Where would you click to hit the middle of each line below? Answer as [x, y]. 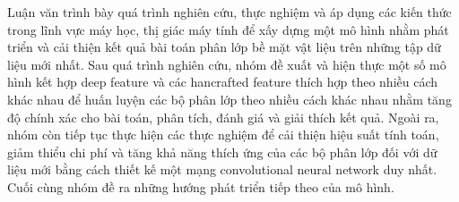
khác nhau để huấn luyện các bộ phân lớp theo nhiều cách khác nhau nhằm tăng [229, 99]
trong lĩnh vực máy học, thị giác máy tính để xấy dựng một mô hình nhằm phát [228, 29]
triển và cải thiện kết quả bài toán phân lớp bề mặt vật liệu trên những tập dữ [224, 47]
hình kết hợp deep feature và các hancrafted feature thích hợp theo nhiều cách [223, 82]
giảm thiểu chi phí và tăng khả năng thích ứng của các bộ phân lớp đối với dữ [222, 151]
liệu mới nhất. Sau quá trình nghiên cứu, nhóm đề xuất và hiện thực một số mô [227, 64]
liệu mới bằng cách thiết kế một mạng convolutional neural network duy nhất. [222, 169]
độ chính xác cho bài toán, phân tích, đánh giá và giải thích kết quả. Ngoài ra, [223, 117]
